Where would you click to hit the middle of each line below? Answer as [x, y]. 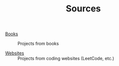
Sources [83, 9]
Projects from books [38, 44]
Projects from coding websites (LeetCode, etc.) [66, 59]
